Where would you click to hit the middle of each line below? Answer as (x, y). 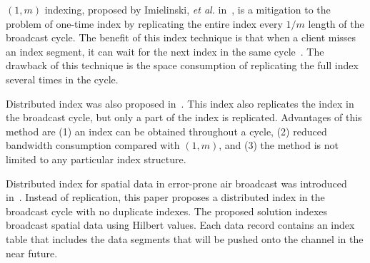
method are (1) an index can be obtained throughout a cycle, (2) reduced (166, 131)
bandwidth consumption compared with (93, 145)
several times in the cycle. (62, 79)
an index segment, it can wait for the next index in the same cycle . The (165, 51)
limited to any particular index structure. (96, 159)
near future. (32, 253)
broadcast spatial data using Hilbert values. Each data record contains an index (180, 225)
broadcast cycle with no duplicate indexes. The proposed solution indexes (167, 211)
